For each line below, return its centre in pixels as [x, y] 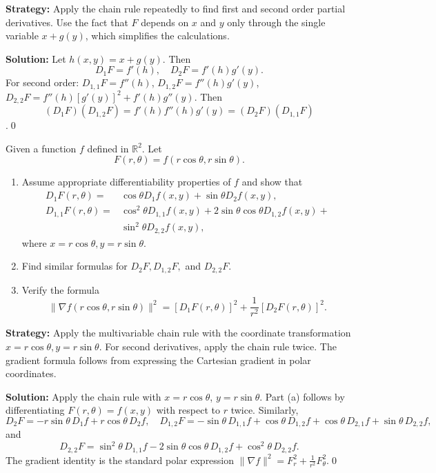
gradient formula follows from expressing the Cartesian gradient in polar [158, 360]
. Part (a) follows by [302, 396]
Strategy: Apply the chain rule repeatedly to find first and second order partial [176, 8]
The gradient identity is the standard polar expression [120, 460]
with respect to [188, 410]
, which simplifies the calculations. [157, 36]
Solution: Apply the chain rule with [83, 396]
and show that [272, 182]
